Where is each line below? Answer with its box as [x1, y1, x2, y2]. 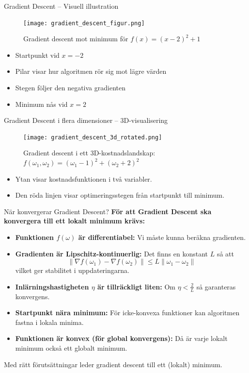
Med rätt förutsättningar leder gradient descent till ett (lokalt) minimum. [4, 359, 222, 369]
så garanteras [196, 281, 236, 291]
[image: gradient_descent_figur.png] [23, 19, 145, 27]
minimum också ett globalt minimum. [15, 343, 127, 353]
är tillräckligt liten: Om [97, 281, 175, 291]
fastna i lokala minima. [15, 317, 84, 327]
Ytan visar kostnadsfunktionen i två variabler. [15, 173, 152, 184]
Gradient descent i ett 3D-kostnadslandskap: [23, 148, 156, 158]
